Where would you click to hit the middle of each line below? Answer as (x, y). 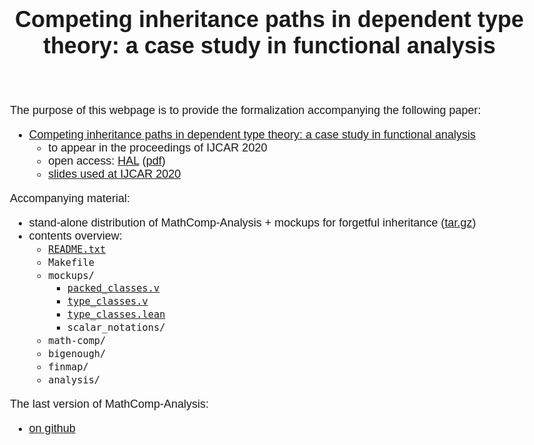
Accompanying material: (70, 199)
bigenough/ (77, 354)
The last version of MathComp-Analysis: (110, 404)
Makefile (71, 263)
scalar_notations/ (116, 328)
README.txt (77, 250)
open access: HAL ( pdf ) (107, 161)
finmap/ (68, 367)
